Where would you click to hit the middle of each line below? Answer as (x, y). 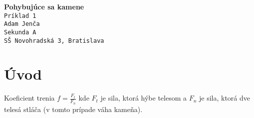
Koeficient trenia (29, 98)
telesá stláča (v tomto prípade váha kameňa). (73, 109)
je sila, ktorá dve (225, 98)
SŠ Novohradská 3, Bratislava (54, 41)
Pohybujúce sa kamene (44, 6)
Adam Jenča (22, 24)
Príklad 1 (20, 16)
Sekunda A (20, 32)
